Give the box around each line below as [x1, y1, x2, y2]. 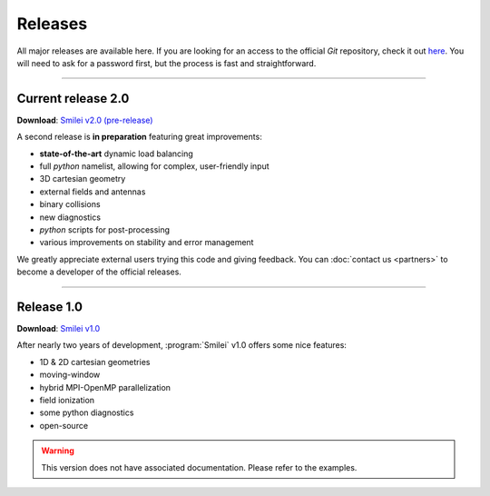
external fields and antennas [39, 186, 146, 197]
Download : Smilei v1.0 [16, 323, 101, 334]
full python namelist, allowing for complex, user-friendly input [39, 161, 269, 172]
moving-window [39, 369, 101, 381]
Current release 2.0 [16, 91, 130, 106]
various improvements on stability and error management [39, 237, 254, 248]
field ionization [39, 395, 95, 405]
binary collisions [39, 199, 101, 210]
